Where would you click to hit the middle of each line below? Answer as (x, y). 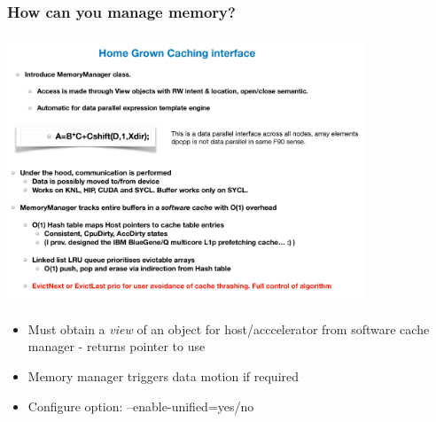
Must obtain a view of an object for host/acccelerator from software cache (229, 328)
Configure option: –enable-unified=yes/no (141, 406)
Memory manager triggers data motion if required (163, 375)
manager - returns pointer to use (117, 346)
